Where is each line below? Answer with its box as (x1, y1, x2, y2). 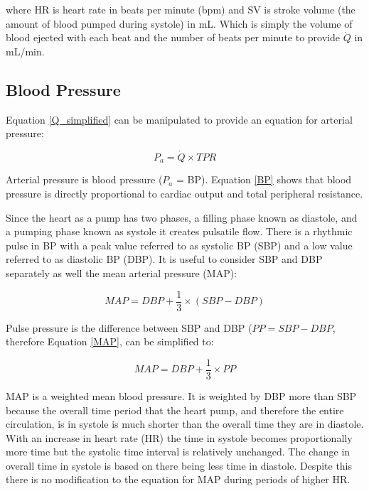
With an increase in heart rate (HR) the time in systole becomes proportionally (6, 430, 353, 445)
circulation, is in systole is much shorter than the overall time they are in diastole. (6, 416, 364, 431)
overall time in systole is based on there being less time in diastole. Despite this (6, 458, 353, 473)
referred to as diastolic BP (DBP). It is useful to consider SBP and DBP (6, 252, 323, 266)
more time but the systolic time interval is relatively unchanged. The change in (6, 444, 351, 459)
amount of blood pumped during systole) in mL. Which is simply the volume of (6, 16, 353, 31)
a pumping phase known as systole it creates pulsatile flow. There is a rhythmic (6, 224, 353, 239)
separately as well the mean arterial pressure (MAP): (6, 266, 237, 280)
